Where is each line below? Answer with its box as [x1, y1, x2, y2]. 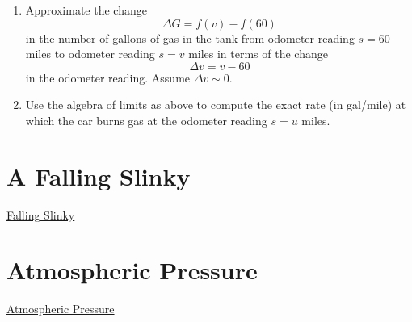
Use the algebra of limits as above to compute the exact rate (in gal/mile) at [25, 96, 406, 113]
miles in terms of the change [188, 45, 328, 62]
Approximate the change [25, 2, 147, 18]
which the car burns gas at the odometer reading [25, 111, 267, 128]
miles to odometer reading [25, 45, 155, 62]
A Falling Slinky [6, 159, 191, 192]
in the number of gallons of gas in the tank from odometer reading [25, 29, 355, 46]
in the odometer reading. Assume [25, 69, 191, 86]
